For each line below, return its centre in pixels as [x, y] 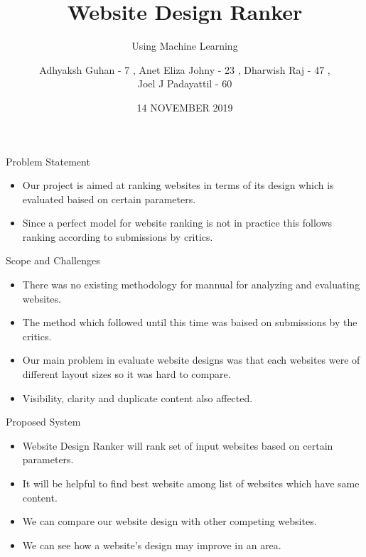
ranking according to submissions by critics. [118, 236]
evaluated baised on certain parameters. [109, 199]
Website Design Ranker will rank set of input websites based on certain [178, 445]
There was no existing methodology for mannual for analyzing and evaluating [191, 285]
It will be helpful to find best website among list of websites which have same [191, 483]
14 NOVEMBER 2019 [185, 107]
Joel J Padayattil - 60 [185, 83]
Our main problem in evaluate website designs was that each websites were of [191, 360]
